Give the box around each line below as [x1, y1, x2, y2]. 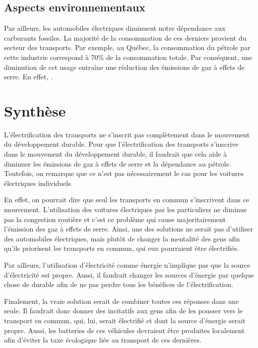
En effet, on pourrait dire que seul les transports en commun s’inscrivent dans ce [4, 194, 250, 205]
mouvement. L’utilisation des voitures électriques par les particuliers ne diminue [4, 204, 247, 215]
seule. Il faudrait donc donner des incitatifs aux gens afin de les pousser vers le [4, 305, 243, 316]
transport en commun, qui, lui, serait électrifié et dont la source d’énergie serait [4, 315, 246, 325]
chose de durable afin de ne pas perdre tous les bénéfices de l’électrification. [4, 279, 234, 290]
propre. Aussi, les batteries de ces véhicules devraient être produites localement [4, 325, 245, 335]
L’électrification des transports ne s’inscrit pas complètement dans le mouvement [4, 129, 250, 139]
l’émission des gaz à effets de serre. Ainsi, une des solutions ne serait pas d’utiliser [4, 224, 253, 234]
